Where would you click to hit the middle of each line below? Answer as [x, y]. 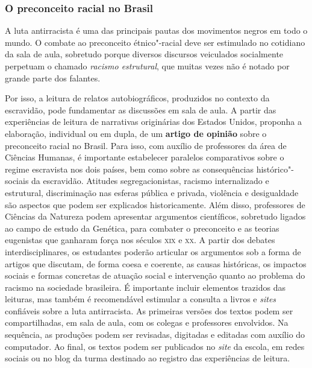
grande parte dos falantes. [53, 78]
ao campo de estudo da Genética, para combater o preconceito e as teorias [142, 228]
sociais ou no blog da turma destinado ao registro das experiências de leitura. [148, 358]
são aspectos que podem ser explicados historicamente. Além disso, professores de [155, 204]
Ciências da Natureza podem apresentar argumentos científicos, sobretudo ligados [155, 216]
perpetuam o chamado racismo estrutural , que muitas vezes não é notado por [147, 66]
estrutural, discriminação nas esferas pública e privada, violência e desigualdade [152, 192]
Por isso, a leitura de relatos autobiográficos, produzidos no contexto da [137, 98]
